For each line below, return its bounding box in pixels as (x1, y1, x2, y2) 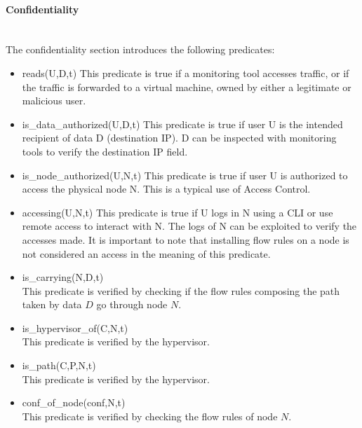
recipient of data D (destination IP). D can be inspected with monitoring (22, 130, 337, 145)
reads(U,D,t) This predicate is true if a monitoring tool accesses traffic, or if (22, 65, 349, 80)
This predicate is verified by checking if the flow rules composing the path (22, 283, 340, 298)
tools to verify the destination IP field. (22, 144, 188, 158)
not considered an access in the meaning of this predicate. (22, 246, 271, 261)
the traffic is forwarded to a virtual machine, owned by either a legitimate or (22, 79, 351, 94)
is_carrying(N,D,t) (22, 270, 104, 284)
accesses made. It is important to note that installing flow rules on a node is (22, 232, 349, 247)
